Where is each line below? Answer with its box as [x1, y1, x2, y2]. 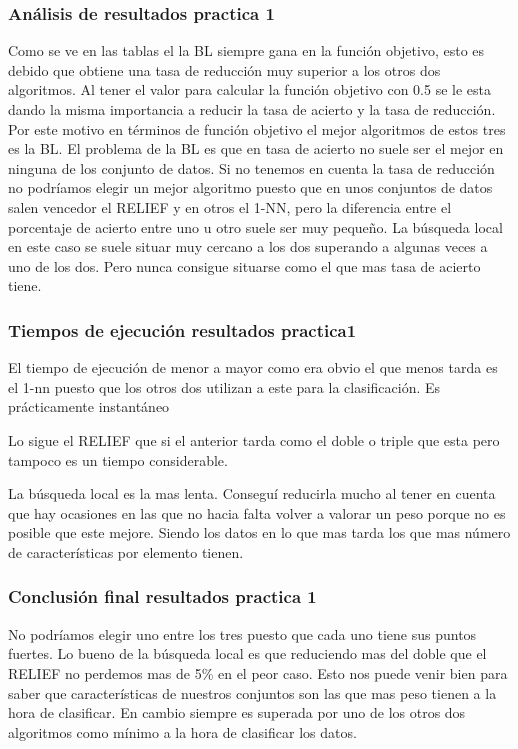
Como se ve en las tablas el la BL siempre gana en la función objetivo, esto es [8, 40, 485, 61]
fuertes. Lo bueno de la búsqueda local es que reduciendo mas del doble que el [8, 643, 487, 664]
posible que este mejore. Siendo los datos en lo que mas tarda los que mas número [8, 522, 511, 543]
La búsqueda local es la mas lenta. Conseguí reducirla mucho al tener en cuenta [8, 483, 496, 504]
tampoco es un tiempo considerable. [8, 449, 228, 470]
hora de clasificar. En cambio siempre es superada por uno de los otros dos [8, 702, 466, 723]
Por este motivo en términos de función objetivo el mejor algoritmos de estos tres [8, 118, 506, 139]
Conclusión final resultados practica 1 [8, 584, 317, 609]
